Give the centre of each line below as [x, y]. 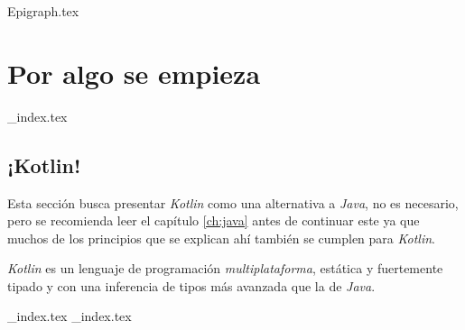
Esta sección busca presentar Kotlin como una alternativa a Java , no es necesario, [233, 202]
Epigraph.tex [43, 11]
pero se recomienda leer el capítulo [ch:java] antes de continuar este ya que [214, 220]
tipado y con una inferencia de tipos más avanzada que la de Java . [191, 285]
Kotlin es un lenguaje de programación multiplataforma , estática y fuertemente [225, 268]
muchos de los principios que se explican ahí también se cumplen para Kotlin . [222, 238]
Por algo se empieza [134, 73]
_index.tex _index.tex [70, 316]
